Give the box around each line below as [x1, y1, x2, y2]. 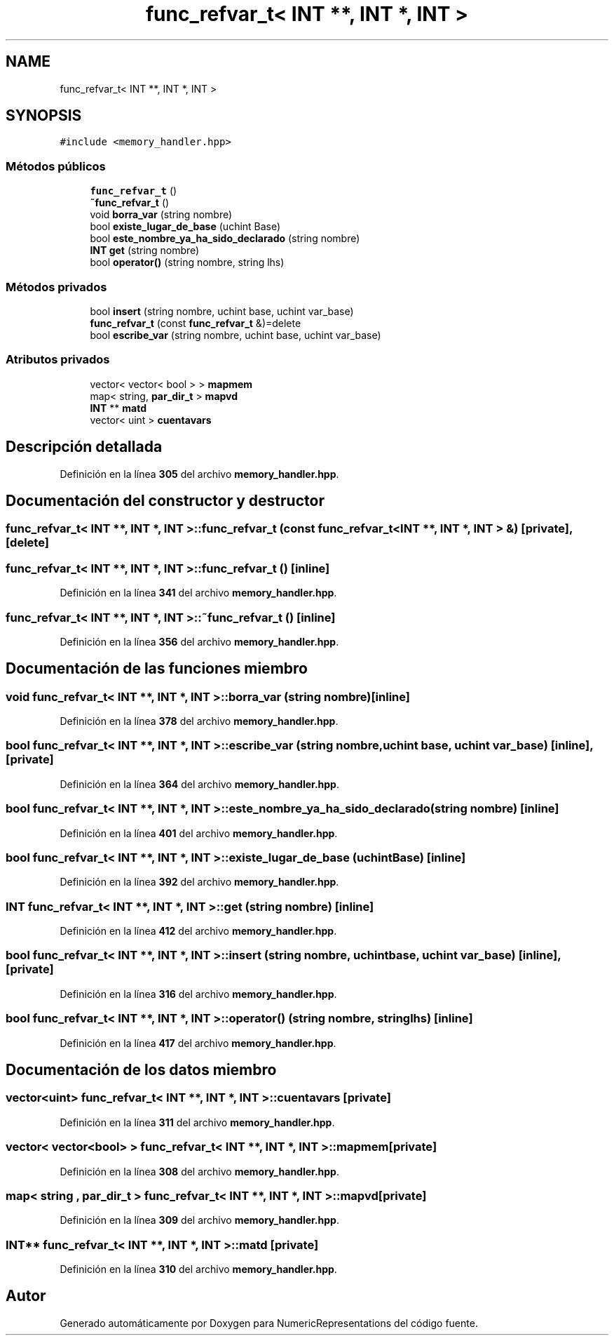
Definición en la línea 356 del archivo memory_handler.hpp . [60, 635, 339, 648]
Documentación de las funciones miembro [6, 660, 308, 678]
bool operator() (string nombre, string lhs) [90, 256, 285, 269]
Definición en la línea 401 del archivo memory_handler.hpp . [60, 827, 338, 839]
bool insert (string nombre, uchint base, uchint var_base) [90, 305, 354, 317]
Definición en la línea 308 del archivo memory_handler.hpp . [60, 1165, 339, 1177]
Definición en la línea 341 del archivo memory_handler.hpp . [60, 587, 337, 599]
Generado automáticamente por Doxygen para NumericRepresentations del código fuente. [60, 1316, 478, 1329]
